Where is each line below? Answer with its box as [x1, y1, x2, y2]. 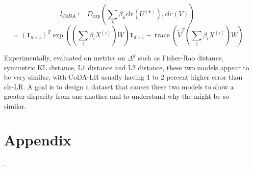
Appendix [4, 129, 72, 149]
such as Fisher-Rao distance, [138, 53, 224, 62]
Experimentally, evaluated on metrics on [4, 53, 125, 62]
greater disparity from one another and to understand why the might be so [4, 91, 229, 101]
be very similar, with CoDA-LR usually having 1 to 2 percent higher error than [4, 72, 243, 82]
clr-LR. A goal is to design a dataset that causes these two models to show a [4, 81, 234, 91]
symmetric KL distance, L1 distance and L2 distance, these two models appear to [4, 62, 250, 72]
